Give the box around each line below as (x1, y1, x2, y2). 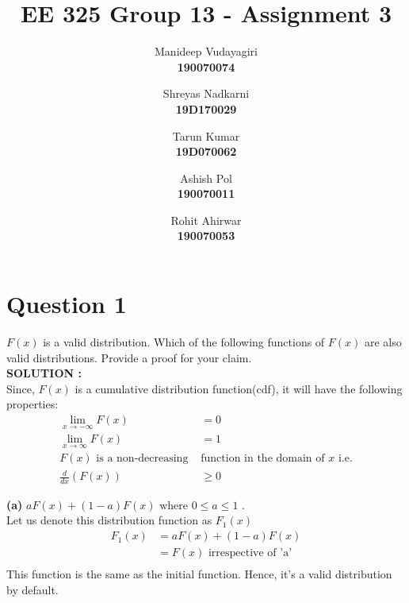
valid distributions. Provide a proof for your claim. (6, 349, 252, 365)
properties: (6, 396, 59, 412)
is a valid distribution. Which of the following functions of (43, 334, 325, 350)
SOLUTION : (6, 365, 82, 381)
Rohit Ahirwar (170, 211, 242, 228)
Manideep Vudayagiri (155, 43, 258, 60)
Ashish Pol (180, 169, 232, 186)
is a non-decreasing (96, 453, 189, 465)
